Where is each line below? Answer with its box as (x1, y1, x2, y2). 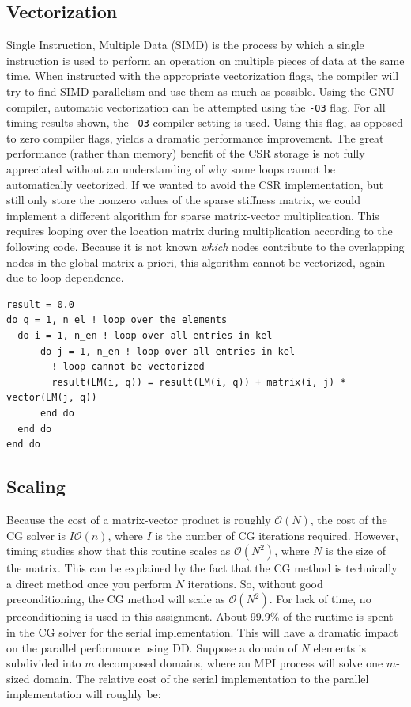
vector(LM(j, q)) (6, 392, 97, 404)
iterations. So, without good (187, 575, 323, 591)
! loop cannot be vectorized (51, 361, 205, 373)
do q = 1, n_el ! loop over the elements (6, 314, 228, 326)
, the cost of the (310, 511, 387, 527)
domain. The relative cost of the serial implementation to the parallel (33, 670, 369, 686)
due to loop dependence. (6, 269, 124, 286)
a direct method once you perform (6, 575, 172, 591)
